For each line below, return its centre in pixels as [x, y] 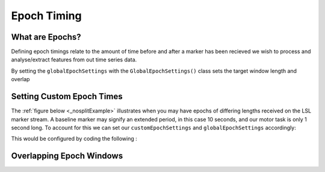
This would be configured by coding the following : [74, 139]
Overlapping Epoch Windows [67, 156]
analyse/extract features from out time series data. [74, 60]
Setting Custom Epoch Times [67, 97]
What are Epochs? [46, 37]
